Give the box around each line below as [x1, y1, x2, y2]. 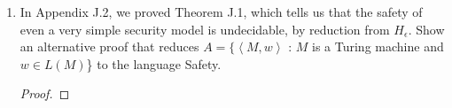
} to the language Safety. [86, 54, 222, 73]
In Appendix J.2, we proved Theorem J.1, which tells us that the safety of [19, 3, 423, 20]
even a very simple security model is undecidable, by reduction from [19, 19, 390, 38]
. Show [408, 19, 445, 38]
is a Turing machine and [312, 37, 444, 56]
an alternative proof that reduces [19, 37, 199, 56]
